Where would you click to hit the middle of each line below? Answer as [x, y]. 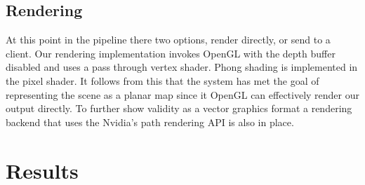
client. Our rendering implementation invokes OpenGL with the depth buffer [171, 53]
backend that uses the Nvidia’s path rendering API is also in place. [150, 122]
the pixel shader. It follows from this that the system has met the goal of [162, 80]
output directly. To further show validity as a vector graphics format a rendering [179, 108]
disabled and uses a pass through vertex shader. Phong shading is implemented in [182, 67]
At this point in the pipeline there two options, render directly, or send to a [168, 40]
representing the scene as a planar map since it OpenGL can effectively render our [183, 94]
